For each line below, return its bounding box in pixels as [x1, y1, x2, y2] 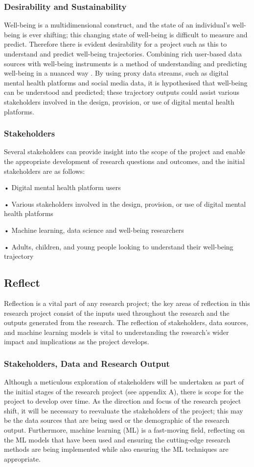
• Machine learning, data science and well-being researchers [4, 224, 184, 235]
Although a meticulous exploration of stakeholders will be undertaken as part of [4, 377, 244, 387]
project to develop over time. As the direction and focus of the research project [4, 396, 241, 406]
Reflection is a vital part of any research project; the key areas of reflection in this [4, 298, 250, 308]
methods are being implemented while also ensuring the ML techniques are [4, 444, 229, 454]
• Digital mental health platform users [4, 182, 121, 192]
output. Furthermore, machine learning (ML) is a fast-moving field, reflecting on [4, 425, 245, 435]
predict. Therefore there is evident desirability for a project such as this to [4, 39, 227, 49]
